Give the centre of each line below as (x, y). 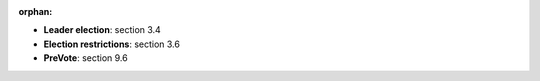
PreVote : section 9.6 (86, 58)
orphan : (35, 11)
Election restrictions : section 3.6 (111, 44)
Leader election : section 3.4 (102, 30)
